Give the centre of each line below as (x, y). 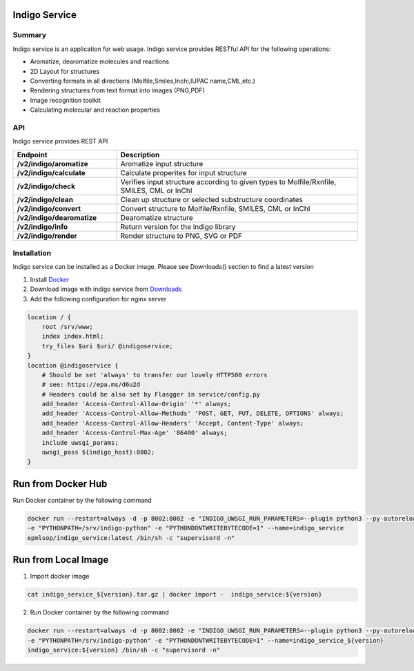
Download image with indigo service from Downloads (106, 289)
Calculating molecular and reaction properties (95, 110)
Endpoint (32, 154)
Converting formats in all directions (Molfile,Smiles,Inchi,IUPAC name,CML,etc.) (142, 81)
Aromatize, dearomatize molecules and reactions (99, 61)
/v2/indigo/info (42, 226)
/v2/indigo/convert (49, 208)
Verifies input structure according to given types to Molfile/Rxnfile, (228, 181)
